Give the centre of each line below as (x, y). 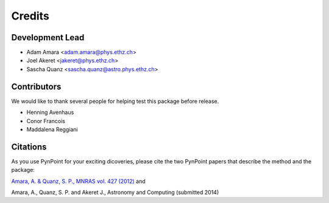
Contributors (36, 86)
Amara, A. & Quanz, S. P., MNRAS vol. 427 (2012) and (78, 181)
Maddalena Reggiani (52, 129)
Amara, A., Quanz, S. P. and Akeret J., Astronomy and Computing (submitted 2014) (115, 192)
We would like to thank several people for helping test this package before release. (115, 101)
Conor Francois (46, 121)
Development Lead (48, 37)
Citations (29, 147)
